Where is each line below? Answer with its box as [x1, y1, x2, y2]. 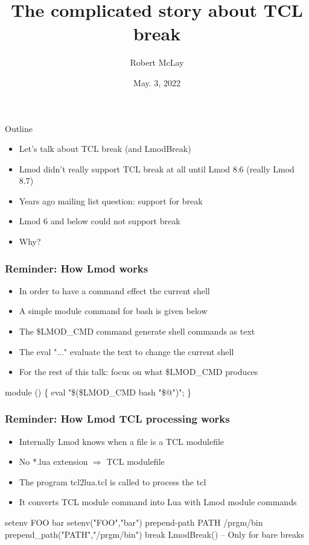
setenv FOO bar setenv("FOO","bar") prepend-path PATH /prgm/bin [5, 516, 263, 529]
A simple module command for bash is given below [19, 304, 208, 317]
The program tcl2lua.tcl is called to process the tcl [19, 475, 206, 488]
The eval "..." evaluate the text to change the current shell [19, 345, 234, 358]
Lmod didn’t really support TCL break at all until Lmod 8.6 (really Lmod [19, 162, 295, 175]
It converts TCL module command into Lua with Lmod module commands [19, 496, 297, 508]
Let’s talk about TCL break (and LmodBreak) [19, 142, 191, 155]
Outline [5, 122, 33, 134]
